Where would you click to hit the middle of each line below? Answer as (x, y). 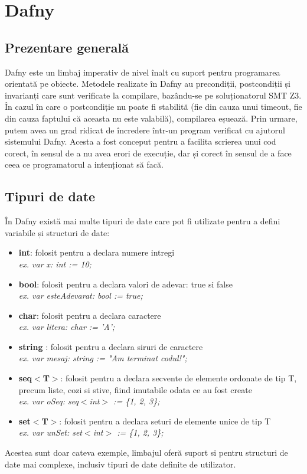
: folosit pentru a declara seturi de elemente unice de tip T (165, 421)
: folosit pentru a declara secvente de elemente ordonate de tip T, (179, 378)
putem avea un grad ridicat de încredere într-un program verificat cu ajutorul (145, 130)
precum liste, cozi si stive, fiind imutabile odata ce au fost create (135, 389)
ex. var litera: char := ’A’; (67, 327)
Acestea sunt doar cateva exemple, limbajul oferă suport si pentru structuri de (146, 452)
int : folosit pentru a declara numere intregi (97, 252)
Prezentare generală (67, 47)
